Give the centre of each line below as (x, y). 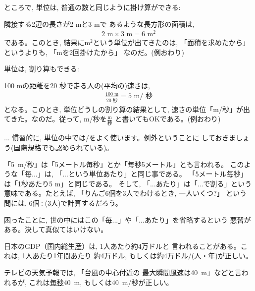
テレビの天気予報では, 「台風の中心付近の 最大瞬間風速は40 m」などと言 (123, 272)
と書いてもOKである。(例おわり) (168, 119)
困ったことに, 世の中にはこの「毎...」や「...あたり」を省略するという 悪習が (127, 219)
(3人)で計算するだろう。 (83, 203)
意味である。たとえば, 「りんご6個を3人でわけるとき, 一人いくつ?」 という (126, 193)
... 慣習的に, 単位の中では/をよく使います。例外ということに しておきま (120, 138)
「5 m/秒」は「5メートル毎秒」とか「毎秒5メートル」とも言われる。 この (124, 164)
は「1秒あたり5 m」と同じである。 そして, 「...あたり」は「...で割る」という (128, 183)
